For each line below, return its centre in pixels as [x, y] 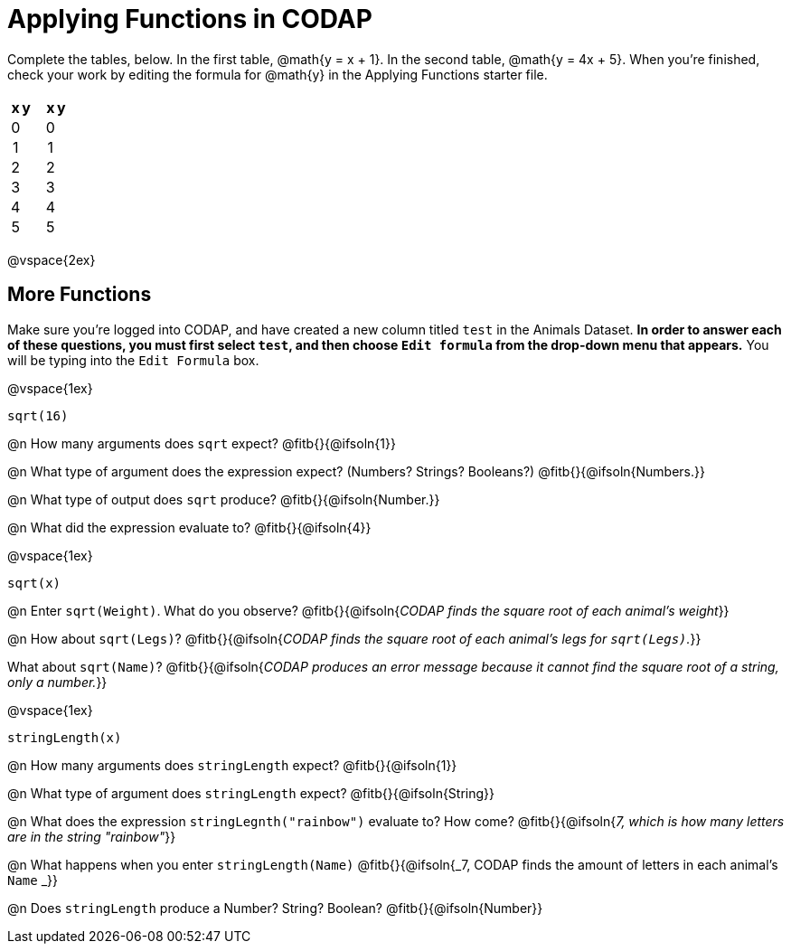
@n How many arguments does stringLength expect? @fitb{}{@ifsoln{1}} [232, 765]
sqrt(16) [38, 415]
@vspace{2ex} [52, 259]
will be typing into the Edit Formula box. [133, 360]
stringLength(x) [65, 737]
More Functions [80, 295]
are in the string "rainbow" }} [92, 836]
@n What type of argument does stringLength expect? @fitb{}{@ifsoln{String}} [251, 793]
